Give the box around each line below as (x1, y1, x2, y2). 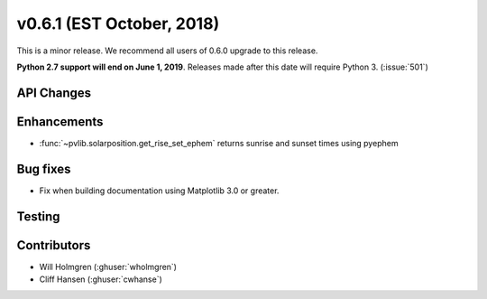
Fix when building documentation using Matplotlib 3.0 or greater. (39, 185, 280, 196)
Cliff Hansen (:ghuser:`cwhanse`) (39, 274, 162, 285)
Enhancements (16, 114, 104, 129)
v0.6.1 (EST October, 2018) (16, 14, 220, 33)
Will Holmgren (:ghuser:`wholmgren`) (39, 261, 178, 272)
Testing (16, 209, 60, 224)
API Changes (16, 85, 92, 100)
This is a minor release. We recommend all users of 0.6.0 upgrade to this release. (16, 45, 318, 56)
